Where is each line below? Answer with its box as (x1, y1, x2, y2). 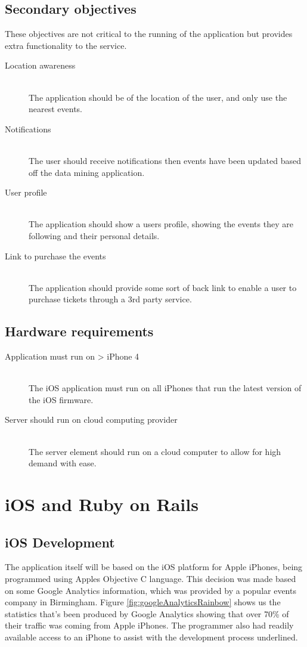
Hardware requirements (5, 322, 154, 340)
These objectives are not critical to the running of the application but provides (5, 27, 293, 40)
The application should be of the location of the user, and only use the (29, 91, 287, 103)
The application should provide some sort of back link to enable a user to (29, 281, 297, 293)
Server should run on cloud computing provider (5, 413, 178, 426)
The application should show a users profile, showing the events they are (29, 218, 293, 230)
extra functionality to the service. (5, 39, 127, 51)
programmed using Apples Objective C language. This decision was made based (5, 572, 296, 585)
